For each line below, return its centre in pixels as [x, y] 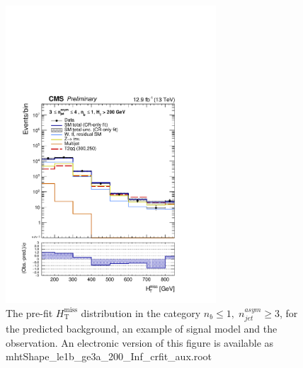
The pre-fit [29, 312]
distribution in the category [141, 312]
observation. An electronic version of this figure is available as [140, 342]
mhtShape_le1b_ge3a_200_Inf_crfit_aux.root [109, 356]
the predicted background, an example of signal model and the [142, 328]
